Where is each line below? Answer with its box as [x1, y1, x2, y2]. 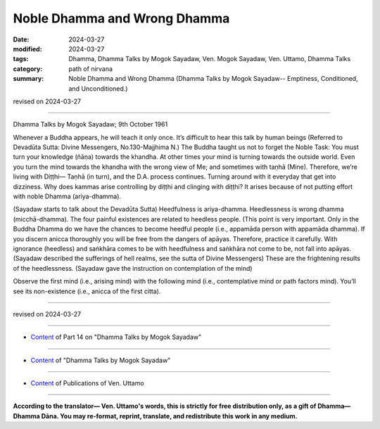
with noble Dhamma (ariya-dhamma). [13, 192, 122, 200]
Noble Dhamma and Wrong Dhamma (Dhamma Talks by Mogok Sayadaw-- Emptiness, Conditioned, [68, 75, 358, 83]
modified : [13, 44, 42, 53]
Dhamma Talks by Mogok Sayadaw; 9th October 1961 [13, 120, 168, 129]
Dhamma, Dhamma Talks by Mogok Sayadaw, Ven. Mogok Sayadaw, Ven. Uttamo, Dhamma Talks [68, 55, 351, 63]
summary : [13, 75, 44, 83]
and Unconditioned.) [68, 84, 128, 93]
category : [13, 64, 43, 73]
